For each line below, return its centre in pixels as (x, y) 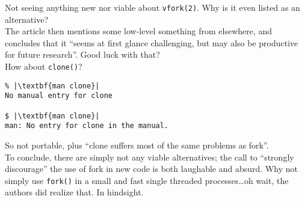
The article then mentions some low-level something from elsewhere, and (139, 31)
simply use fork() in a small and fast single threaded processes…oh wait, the (147, 180)
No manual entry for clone (59, 96)
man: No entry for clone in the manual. (87, 126)
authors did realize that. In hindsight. (74, 192)
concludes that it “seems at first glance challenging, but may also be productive (152, 42)
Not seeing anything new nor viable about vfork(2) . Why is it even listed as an (152, 7)
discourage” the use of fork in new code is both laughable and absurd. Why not (151, 169)
